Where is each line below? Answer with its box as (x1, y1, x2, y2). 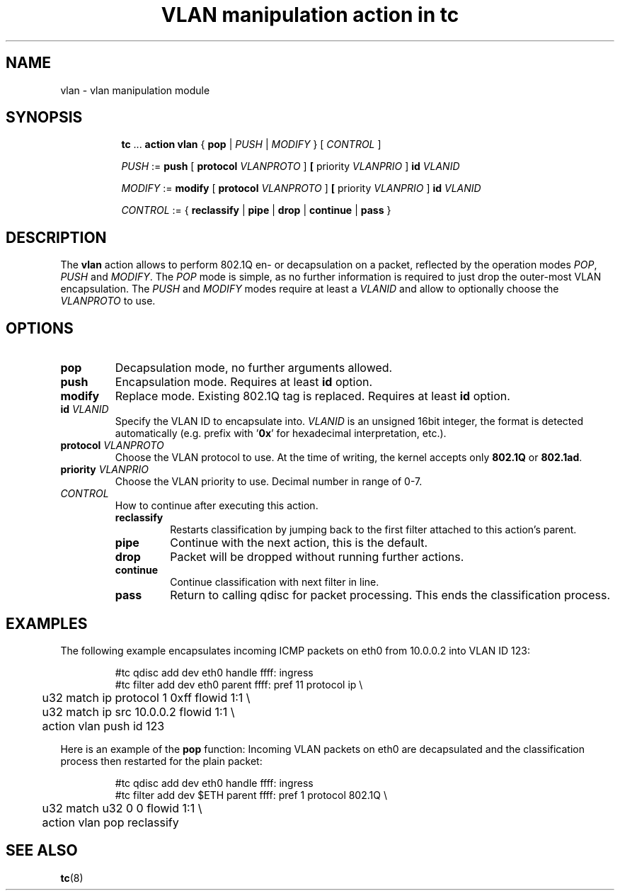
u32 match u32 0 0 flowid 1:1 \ (42, 800, 202, 815)
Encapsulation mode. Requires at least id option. (115, 375, 373, 390)
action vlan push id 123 (42, 718, 165, 733)
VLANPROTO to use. (60, 295, 156, 307)
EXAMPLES (6, 614, 88, 633)
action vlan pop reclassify (42, 815, 179, 829)
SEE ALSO (6, 841, 78, 860)
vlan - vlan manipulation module (60, 84, 210, 96)
